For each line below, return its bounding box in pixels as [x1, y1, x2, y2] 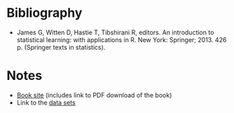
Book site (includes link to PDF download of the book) [16, 91, 172, 99]
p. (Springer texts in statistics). [16, 43, 106, 51]
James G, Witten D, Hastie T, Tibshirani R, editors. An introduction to [16, 28, 214, 36]
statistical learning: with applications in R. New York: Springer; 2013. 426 [16, 35, 227, 44]
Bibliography [6, 5, 83, 21]
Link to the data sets [16, 98, 76, 107]
